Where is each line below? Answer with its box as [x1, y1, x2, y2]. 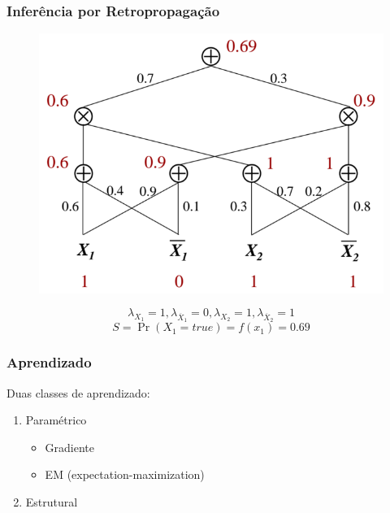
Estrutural [25, 493, 78, 510]
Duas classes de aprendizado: [6, 384, 150, 401]
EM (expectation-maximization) [45, 466, 205, 483]
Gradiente [45, 438, 95, 455]
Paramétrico [25, 411, 87, 428]
